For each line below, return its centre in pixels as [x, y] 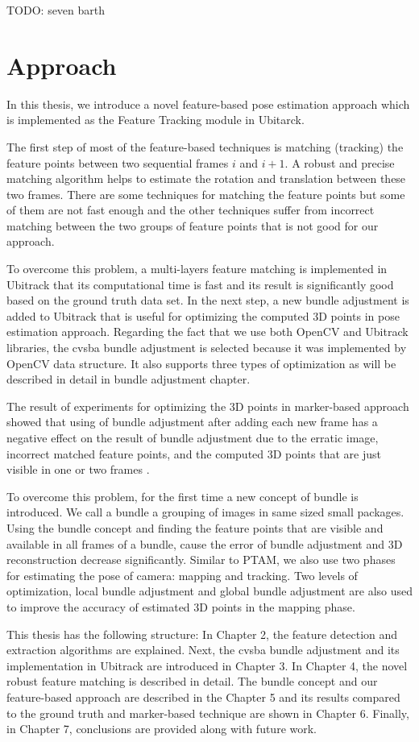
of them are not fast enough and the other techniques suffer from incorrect [191, 210]
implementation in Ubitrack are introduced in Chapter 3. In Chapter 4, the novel [207, 665]
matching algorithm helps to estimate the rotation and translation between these [206, 178]
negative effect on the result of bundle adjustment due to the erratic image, [193, 437]
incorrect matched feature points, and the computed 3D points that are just [194, 453]
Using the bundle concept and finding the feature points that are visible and [195, 527]
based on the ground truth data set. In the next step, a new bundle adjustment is [208, 300]
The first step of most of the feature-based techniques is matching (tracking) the [205, 146]
